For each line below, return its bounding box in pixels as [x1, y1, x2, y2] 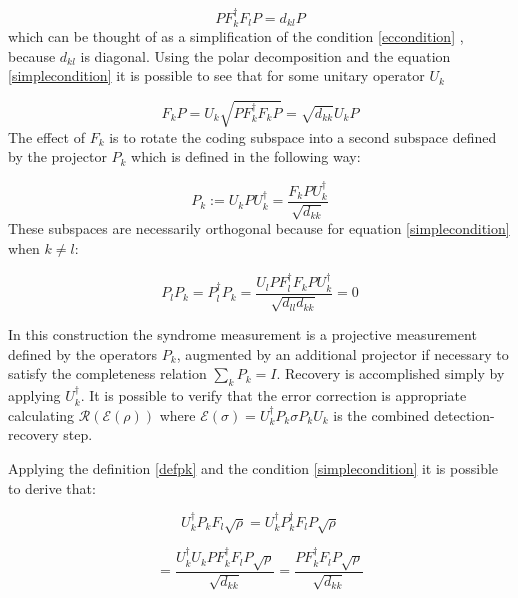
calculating [8, 404, 75, 425]
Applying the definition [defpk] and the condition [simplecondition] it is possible [8, 458, 499, 479]
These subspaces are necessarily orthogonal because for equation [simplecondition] [8, 218, 510, 239]
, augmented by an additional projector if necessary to [176, 343, 509, 364]
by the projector [8, 146, 107, 167]
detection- [434, 404, 495, 425]
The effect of [8, 126, 85, 147]
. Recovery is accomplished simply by [276, 363, 505, 384]
